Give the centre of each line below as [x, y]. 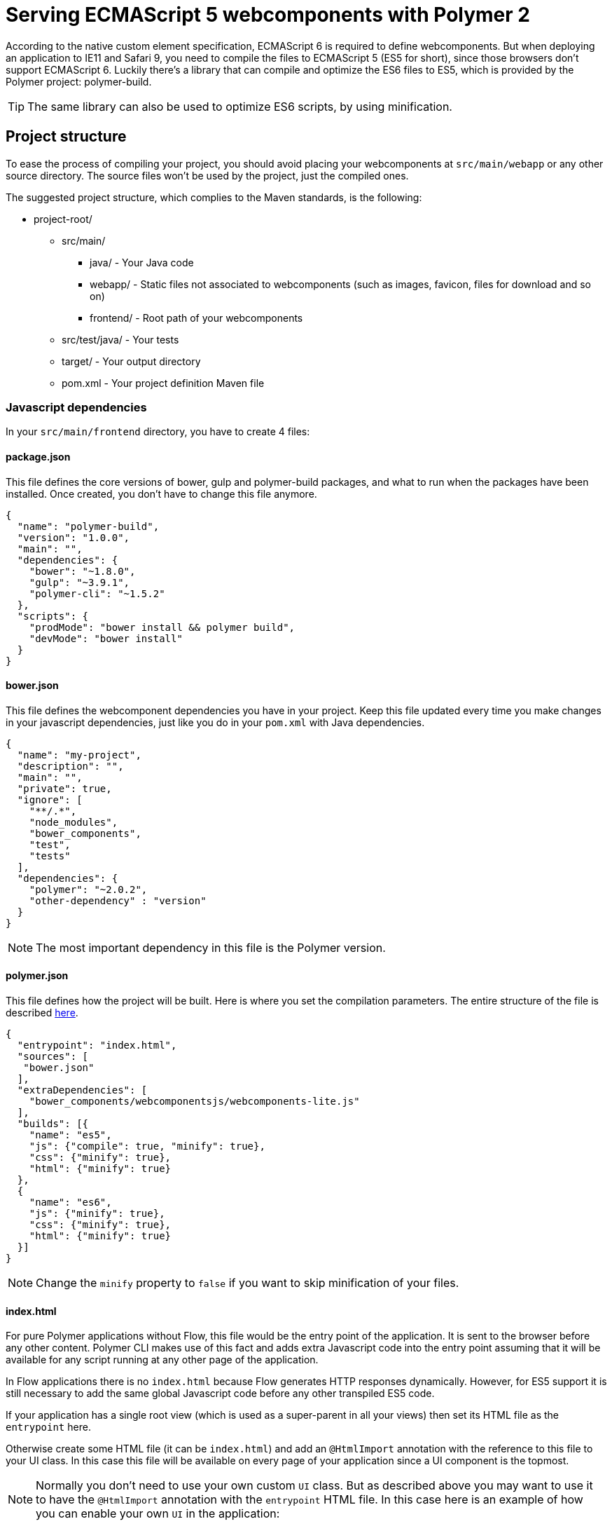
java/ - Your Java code [142, 262]
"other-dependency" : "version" [118, 900]
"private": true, [64, 788]
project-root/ [63, 219]
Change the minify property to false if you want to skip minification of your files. [248, 1283]
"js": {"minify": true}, [97, 1213]
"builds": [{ [53, 1124]
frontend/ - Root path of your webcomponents [196, 318]
